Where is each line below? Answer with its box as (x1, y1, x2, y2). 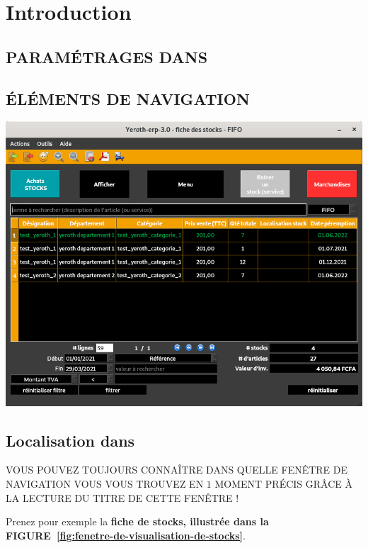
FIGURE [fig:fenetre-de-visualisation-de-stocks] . (6, 527, 246, 542)
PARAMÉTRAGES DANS (6, 45, 208, 67)
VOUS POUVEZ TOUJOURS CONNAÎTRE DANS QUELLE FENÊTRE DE (6, 462, 348, 477)
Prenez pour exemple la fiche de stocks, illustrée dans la (6, 514, 269, 529)
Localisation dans (6, 429, 135, 451)
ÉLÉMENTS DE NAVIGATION (6, 87, 250, 109)
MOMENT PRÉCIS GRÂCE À (214, 476, 353, 491)
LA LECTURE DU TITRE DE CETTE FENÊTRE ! (6, 490, 239, 505)
